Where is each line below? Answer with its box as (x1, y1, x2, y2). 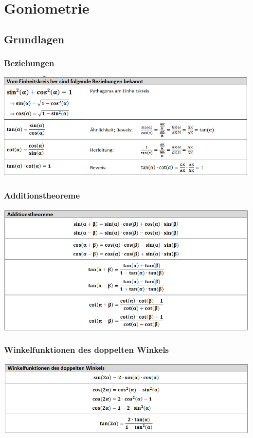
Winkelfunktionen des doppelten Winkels (4, 343, 169, 355)
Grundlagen (4, 31, 65, 46)
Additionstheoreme (4, 189, 80, 201)
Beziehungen (4, 57, 54, 69)
